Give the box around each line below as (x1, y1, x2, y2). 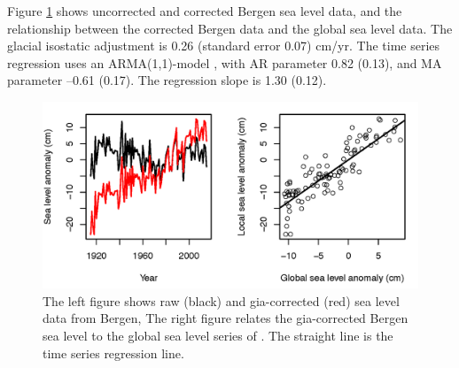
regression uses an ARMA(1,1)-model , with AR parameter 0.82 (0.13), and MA (7, 53, 442, 72)
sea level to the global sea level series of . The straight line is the (43, 326, 393, 344)
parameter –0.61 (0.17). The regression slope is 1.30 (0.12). (7, 71, 327, 89)
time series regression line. (43, 343, 184, 362)
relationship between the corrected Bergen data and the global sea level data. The (7, 19, 453, 37)
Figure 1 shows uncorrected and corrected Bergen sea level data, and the (7, 2, 402, 19)
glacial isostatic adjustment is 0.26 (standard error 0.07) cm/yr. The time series (7, 36, 440, 55)
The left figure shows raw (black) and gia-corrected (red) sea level (43, 291, 400, 310)
